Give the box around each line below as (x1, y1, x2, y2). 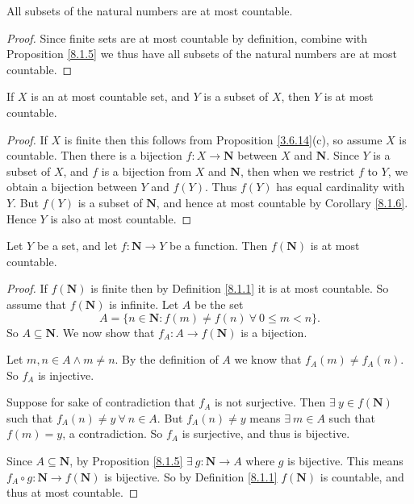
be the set (194, 295, 244, 312)
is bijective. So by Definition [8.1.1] (104, 468, 278, 485)
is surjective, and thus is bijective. (182, 425, 350, 442)
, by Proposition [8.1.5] (69, 452, 183, 469)
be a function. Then (169, 237, 268, 254)
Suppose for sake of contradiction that (6, 394, 195, 410)
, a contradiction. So (62, 425, 163, 442)
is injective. (38, 366, 94, 383)
